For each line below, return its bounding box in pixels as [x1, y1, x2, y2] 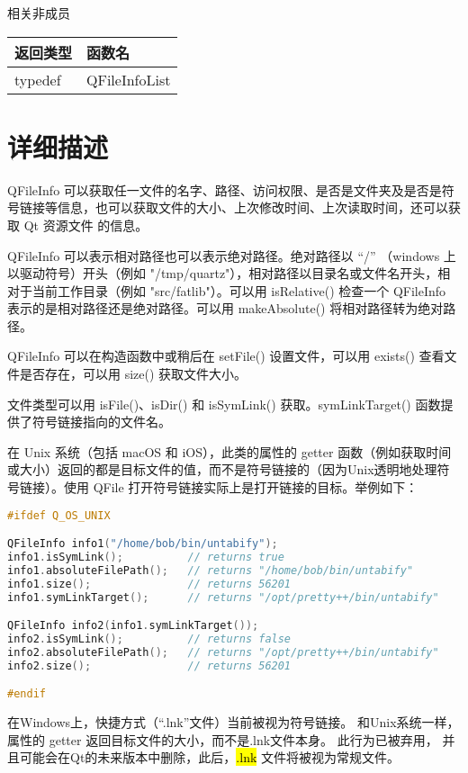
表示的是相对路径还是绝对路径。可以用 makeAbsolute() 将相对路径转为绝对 [7, 299, 444, 318]
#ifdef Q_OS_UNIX [7, 508, 111, 522]
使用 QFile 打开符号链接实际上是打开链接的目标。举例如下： [63, 478, 418, 497]
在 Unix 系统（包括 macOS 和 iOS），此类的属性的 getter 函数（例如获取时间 [7, 442, 452, 461]
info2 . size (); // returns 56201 [7, 659, 292, 672]
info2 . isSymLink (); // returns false [7, 633, 292, 646]
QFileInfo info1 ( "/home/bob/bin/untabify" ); [7, 537, 278, 551]
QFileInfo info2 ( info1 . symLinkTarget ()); [7, 619, 259, 633]
